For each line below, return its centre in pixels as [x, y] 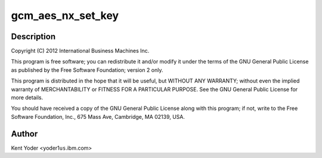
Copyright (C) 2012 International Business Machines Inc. [80, 51]
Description [33, 37]
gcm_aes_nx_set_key [65, 15]
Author [24, 134]
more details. [27, 97]
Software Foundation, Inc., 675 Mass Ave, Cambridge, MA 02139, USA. [98, 116]
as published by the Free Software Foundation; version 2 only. [87, 70]
